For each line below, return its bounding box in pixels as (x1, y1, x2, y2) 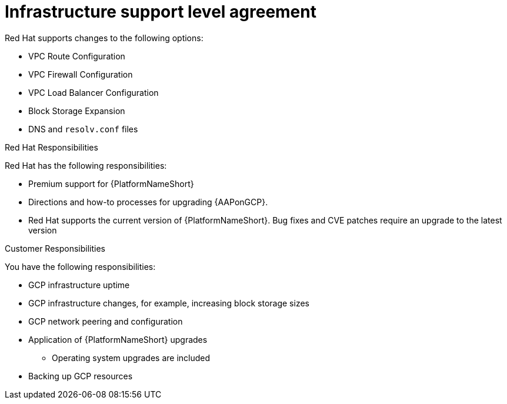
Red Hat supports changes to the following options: (5, 32, 204, 43)
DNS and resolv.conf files (28, 123, 138, 134)
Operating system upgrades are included (52, 352, 211, 363)
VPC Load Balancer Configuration (28, 87, 159, 98)
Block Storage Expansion (28, 105, 125, 116)
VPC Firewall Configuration (28, 69, 133, 79)
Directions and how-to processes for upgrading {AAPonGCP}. (28, 196, 268, 207)
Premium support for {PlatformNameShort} (28, 178, 194, 189)
